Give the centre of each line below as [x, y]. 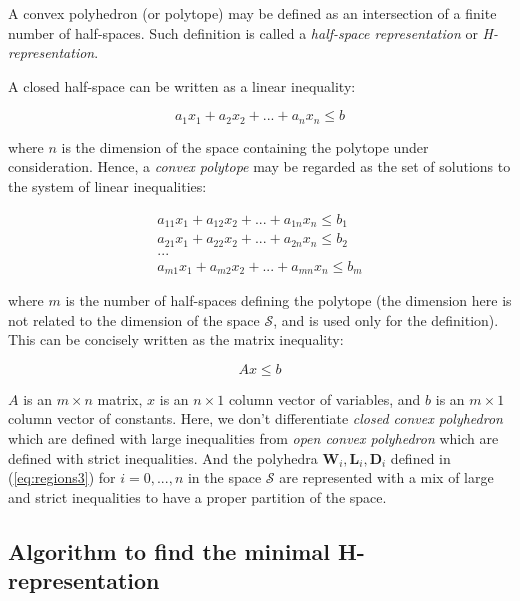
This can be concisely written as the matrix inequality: [176, 339]
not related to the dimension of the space [134, 319]
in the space [224, 477]
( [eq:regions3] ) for [62, 477]
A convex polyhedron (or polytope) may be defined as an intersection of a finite [252, 13]
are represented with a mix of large [386, 477]
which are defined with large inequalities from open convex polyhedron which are [253, 438]
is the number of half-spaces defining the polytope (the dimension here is [288, 300]
